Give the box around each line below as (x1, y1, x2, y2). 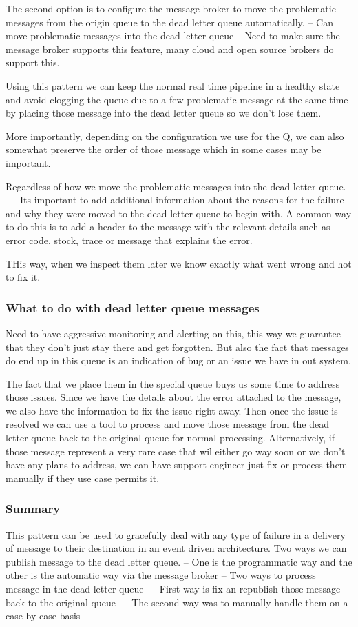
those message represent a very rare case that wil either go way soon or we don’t (6, 444, 346, 458)
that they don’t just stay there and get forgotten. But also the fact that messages (6, 339, 349, 354)
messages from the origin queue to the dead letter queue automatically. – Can (6, 14, 333, 29)
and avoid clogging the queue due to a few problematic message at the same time (6, 92, 348, 106)
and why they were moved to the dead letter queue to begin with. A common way (6, 206, 352, 220)
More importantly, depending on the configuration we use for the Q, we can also (6, 128, 344, 143)
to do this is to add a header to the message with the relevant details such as (6, 219, 330, 234)
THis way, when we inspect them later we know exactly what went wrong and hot (6, 256, 352, 270)
